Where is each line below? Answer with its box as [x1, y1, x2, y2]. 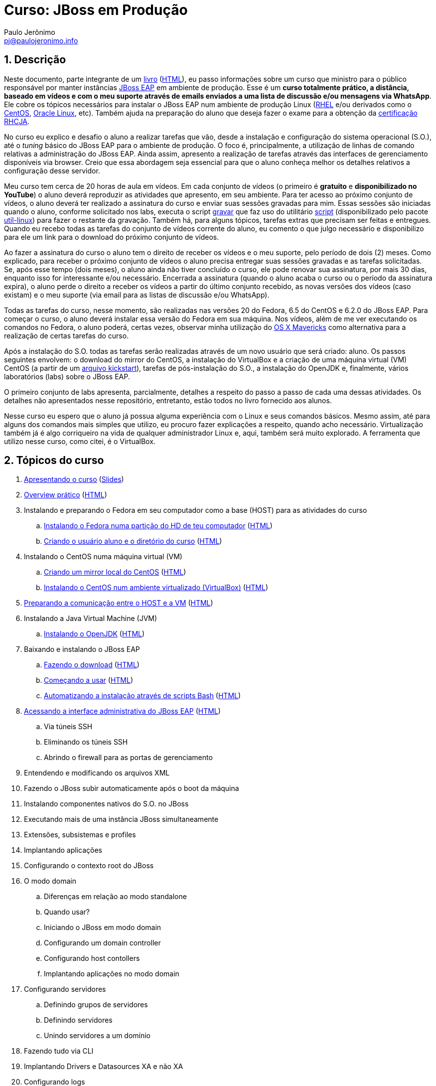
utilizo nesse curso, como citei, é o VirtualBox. [4, 437, 155, 446]
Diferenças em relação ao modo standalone [44, 892, 187, 901]
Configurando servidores [24, 985, 106, 994]
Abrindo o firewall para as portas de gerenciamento [44, 753, 213, 762]
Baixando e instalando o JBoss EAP [24, 645, 140, 654]
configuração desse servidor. [4, 166, 100, 175]
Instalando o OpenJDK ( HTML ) [44, 629, 145, 638]
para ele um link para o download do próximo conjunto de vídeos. [4, 232, 219, 241]
